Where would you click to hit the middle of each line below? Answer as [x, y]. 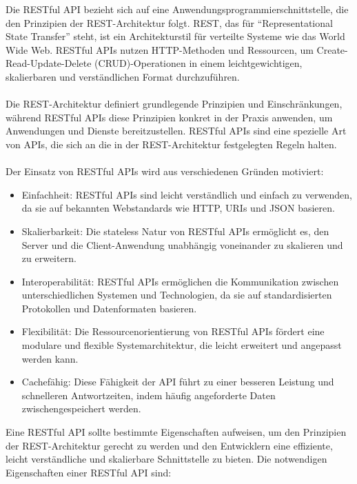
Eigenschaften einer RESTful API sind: [89, 472]
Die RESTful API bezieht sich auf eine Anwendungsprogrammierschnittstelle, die [177, 9]
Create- [332, 49]
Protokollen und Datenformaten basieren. [109, 308]
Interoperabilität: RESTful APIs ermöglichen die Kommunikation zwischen [180, 281]
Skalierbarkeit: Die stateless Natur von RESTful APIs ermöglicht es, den [175, 231]
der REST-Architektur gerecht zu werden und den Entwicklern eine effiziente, [169, 445]
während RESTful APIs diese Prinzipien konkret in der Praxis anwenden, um [169, 117]
